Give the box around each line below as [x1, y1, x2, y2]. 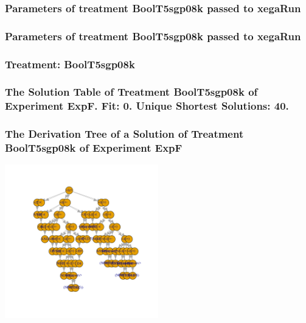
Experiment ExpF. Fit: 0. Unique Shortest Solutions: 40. [5, 98, 289, 113]
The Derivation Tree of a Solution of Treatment [5, 126, 244, 141]
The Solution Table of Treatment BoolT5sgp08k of [5, 84, 258, 99]
